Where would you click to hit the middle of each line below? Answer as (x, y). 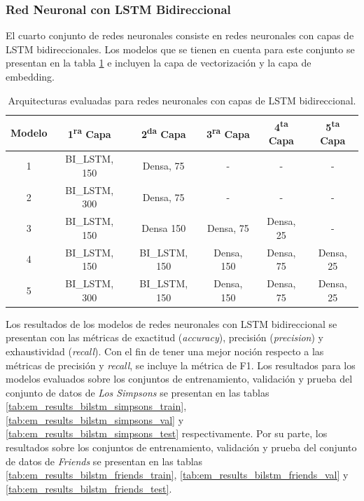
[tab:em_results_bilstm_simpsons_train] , (96, 406)
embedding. (30, 76)
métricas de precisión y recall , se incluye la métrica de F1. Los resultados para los (181, 365)
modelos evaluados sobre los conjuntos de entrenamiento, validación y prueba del (179, 379)
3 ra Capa (228, 132)
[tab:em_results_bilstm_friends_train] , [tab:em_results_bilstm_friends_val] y (177, 475)
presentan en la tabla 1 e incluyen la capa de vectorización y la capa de (159, 63)
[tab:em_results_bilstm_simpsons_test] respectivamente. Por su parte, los (167, 433)
